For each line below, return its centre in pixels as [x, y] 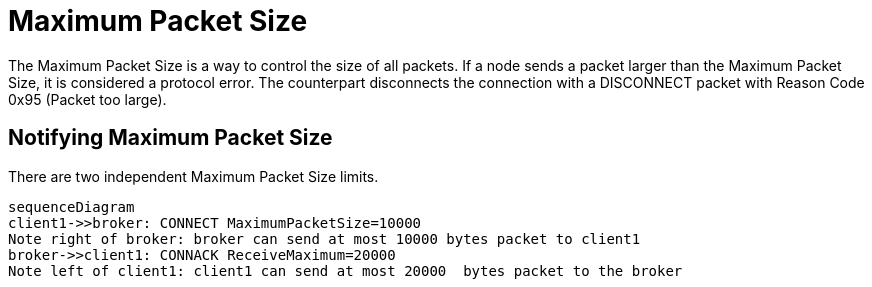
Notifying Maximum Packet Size [170, 138]
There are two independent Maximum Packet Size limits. [193, 176]
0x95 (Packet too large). [87, 99]
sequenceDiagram [71, 206]
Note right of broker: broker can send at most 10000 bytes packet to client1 [324, 238]
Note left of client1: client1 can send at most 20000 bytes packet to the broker [345, 270]
